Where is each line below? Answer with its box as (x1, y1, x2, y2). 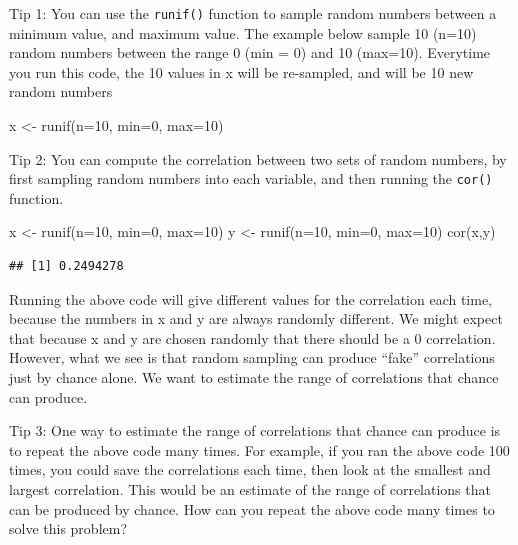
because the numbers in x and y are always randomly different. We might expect (9, 308, 503, 329)
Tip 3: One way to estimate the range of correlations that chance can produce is (9, 420, 501, 441)
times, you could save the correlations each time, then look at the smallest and (9, 459, 491, 480)
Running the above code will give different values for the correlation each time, (9, 288, 493, 309)
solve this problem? (9, 518, 128, 539)
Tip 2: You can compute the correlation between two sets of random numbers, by (9, 148, 507, 169)
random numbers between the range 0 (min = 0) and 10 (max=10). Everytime (9, 42, 491, 63)
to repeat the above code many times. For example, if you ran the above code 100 (9, 439, 510, 460)
